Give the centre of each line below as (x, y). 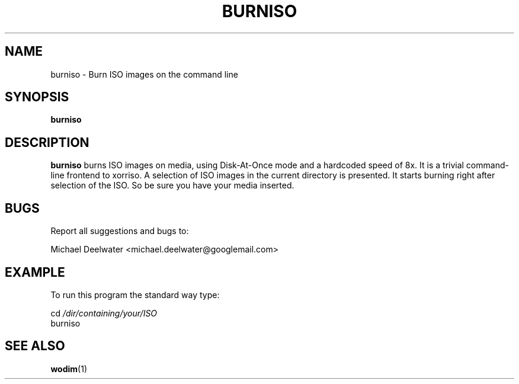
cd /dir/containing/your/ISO (104, 313)
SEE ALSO (35, 346)
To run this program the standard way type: (135, 295)
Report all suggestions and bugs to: (120, 231)
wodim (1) (69, 369)
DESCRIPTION (47, 142)
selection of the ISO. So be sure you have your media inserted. (172, 185)
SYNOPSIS (37, 97)
